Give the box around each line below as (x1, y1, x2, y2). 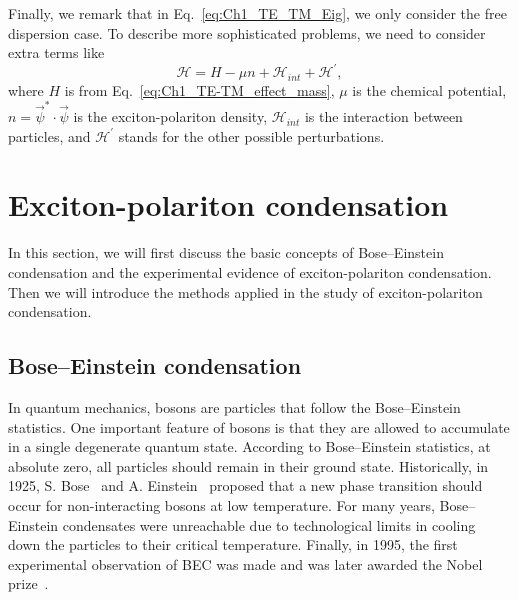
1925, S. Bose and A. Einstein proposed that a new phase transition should (8, 475, 483, 496)
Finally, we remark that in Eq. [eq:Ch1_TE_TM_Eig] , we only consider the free (8, 3, 507, 23)
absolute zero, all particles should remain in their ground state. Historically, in (8, 455, 489, 476)
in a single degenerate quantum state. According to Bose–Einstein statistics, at (8, 436, 491, 457)
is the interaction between (304, 106, 463, 127)
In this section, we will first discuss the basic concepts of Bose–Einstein (8, 242, 444, 263)
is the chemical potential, (352, 79, 507, 100)
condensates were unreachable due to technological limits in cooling (62, 514, 476, 535)
